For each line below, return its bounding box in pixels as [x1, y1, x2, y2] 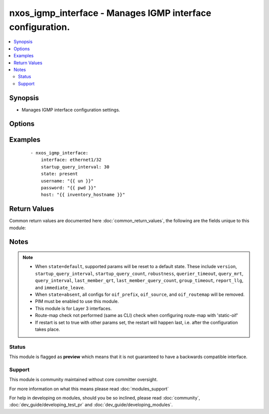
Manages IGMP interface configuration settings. [21, 107, 121, 113]
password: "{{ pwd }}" [40, 185, 97, 190]
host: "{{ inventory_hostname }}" [40, 192, 126, 198]
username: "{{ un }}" [40, 178, 94, 184]
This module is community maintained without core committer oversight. [9, 377, 158, 383]
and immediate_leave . [35, 284, 85, 290]
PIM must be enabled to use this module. [35, 298, 119, 304]
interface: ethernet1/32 [40, 157, 102, 163]
